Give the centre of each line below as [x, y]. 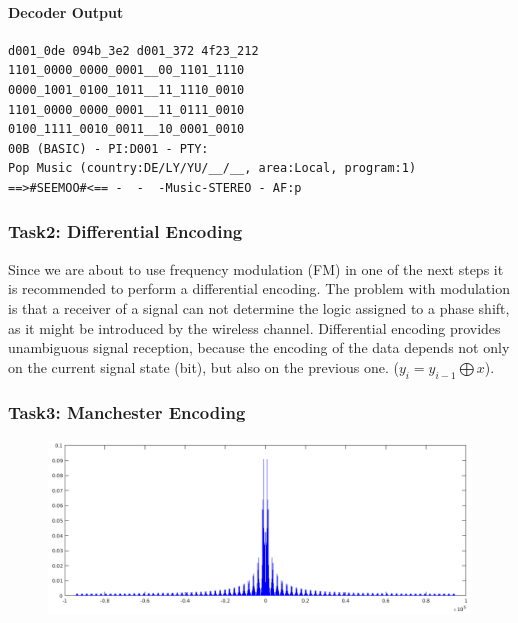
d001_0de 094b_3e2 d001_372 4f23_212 [133, 50]
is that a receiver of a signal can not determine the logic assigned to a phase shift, [259, 307]
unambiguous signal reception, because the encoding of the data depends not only [259, 347]
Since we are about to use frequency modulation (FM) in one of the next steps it [256, 268]
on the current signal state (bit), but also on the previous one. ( [203, 366]
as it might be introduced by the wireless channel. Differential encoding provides [254, 327]
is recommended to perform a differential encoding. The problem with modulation [259, 288]
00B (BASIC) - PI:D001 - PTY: [108, 148]
